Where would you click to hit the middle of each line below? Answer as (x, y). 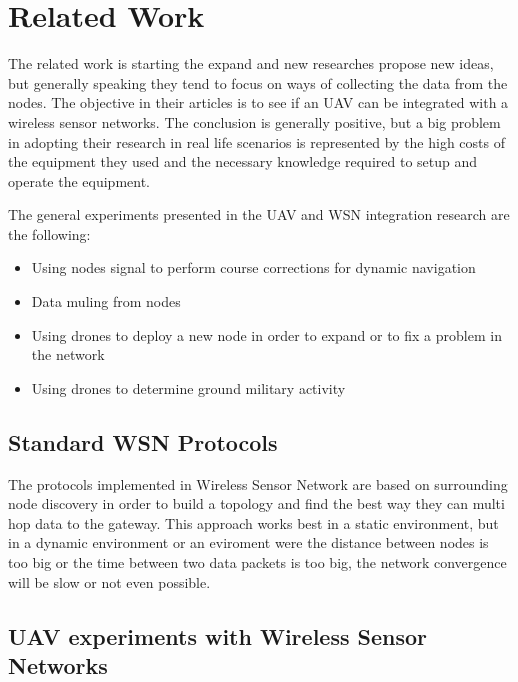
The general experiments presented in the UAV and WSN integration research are (259, 214)
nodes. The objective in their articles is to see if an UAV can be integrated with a (258, 102)
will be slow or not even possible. (109, 581)
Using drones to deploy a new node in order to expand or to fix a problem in (266, 334)
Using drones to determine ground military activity (188, 387)
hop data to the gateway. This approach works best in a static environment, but (253, 522)
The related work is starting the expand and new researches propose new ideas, (251, 63)
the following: (49, 233)
